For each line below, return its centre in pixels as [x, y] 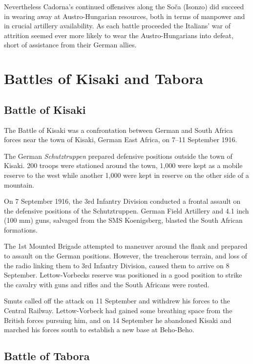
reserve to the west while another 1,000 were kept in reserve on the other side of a [126, 175]
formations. [21, 229]
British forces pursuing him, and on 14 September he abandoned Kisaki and [118, 320]
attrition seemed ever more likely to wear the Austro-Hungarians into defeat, [119, 35]
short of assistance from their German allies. [70, 45]
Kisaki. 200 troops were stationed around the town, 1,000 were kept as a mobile [123, 165]
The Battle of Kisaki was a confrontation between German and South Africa [118, 130]
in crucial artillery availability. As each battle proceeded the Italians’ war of [117, 26]
